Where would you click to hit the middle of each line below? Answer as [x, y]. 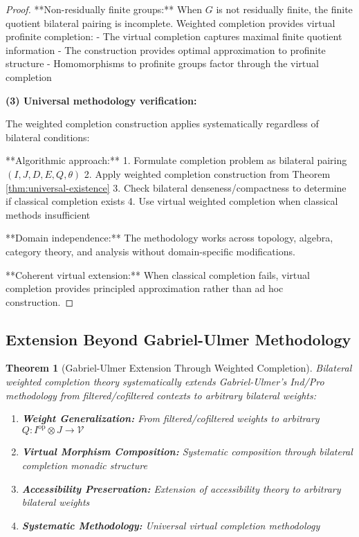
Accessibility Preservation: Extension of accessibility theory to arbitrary [181, 488]
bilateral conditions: [48, 137]
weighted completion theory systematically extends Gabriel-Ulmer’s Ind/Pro [165, 382]
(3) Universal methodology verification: [101, 100]
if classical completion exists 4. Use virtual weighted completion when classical [172, 201]
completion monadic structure [84, 465]
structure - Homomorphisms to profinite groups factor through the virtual [162, 63]
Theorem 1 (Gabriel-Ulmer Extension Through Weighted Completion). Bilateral [179, 368]
